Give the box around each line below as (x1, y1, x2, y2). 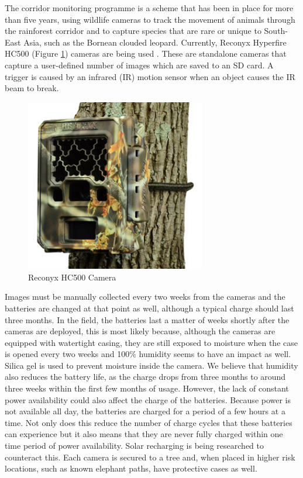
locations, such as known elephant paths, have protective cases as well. (5, 462, 257, 474)
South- (264, 25, 288, 37)
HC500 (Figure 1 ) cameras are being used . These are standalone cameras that (5, 47, 287, 60)
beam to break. (5, 82, 59, 94)
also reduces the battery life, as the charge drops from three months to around (5, 370, 286, 383)
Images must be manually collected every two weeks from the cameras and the (5, 290, 285, 303)
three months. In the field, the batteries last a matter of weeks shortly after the (5, 313, 290, 325)
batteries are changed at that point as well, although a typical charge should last (5, 302, 294, 314)
